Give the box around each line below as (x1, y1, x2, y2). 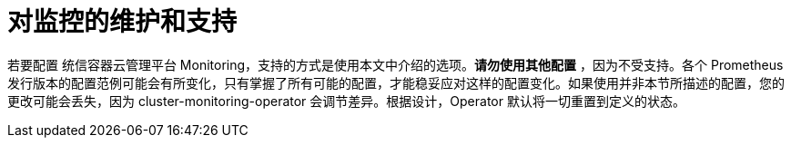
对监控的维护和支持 (7, 6, 238, 37)
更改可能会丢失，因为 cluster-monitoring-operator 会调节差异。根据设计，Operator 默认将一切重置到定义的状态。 (7, 92, 685, 109)
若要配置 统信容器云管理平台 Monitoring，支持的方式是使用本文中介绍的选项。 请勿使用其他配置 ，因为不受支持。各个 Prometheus (7, 56, 784, 72)
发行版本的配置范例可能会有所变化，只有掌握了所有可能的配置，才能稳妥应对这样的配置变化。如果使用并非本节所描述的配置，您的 (7, 74, 785, 91)
